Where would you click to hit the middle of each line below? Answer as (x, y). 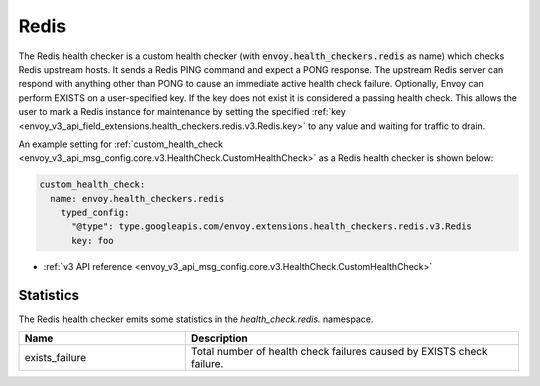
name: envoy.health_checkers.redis (137, 198)
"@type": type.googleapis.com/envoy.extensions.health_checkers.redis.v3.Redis (271, 226)
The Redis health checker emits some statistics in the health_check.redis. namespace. (196, 319)
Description (219, 338)
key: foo (92, 240)
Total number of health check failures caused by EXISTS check (339, 352)
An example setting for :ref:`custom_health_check (121, 144)
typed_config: (95, 213)
